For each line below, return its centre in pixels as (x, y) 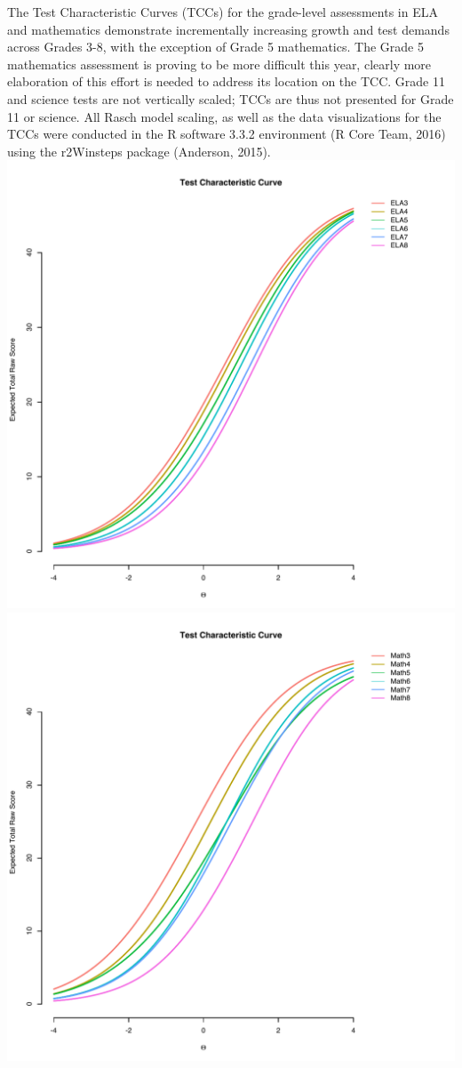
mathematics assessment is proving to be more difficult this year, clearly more (219, 64)
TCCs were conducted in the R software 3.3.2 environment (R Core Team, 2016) (227, 134)
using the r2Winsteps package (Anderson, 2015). (139, 151)
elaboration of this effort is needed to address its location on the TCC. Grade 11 (226, 81)
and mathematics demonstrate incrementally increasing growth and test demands (228, 29)
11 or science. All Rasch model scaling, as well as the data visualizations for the (224, 116)
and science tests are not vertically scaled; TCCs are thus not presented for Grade (231, 98)
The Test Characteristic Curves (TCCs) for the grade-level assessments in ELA (223, 12)
